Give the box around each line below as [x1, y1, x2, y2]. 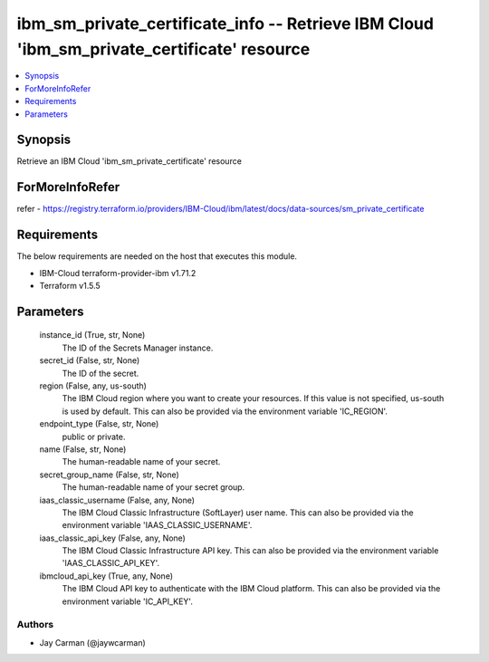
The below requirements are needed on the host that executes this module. [16, 251, 298, 262]
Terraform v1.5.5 [39, 281, 101, 292]
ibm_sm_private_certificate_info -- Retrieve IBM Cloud [16, 14, 435, 34]
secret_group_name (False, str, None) [39, 469, 180, 480]
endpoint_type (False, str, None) [39, 418, 159, 429]
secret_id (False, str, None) [39, 355, 140, 366]
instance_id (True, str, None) [39, 330, 146, 341]
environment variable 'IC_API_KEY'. [62, 596, 194, 607]
